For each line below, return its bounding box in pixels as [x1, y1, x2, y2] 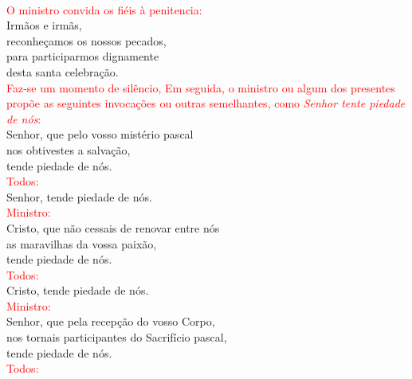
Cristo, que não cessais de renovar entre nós [6, 219, 220, 236]
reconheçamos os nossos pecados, [6, 32, 167, 49]
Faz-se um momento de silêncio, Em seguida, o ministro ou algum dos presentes [6, 79, 395, 96]
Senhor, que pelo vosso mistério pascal [6, 126, 194, 143]
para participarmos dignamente [6, 48, 159, 64]
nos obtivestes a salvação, [6, 141, 131, 158]
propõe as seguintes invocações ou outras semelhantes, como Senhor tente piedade [6, 95, 406, 111]
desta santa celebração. [6, 63, 119, 80]
